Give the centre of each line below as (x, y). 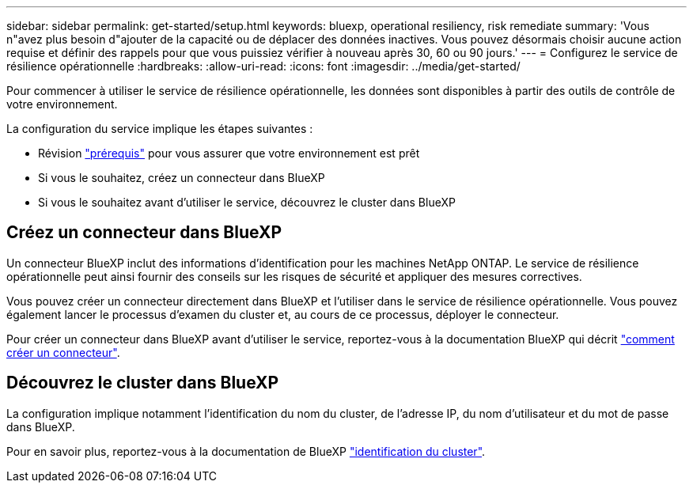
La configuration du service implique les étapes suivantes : (160, 129)
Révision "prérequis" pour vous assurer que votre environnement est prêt (229, 153)
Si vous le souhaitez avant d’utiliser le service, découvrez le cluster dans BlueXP (247, 202)
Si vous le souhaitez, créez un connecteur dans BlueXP (182, 178)
